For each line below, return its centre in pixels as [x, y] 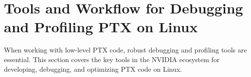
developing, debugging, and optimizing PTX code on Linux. [93, 69]
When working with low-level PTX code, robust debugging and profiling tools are [125, 50]
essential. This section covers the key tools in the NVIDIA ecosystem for [112, 59]
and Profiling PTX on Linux [101, 27]
